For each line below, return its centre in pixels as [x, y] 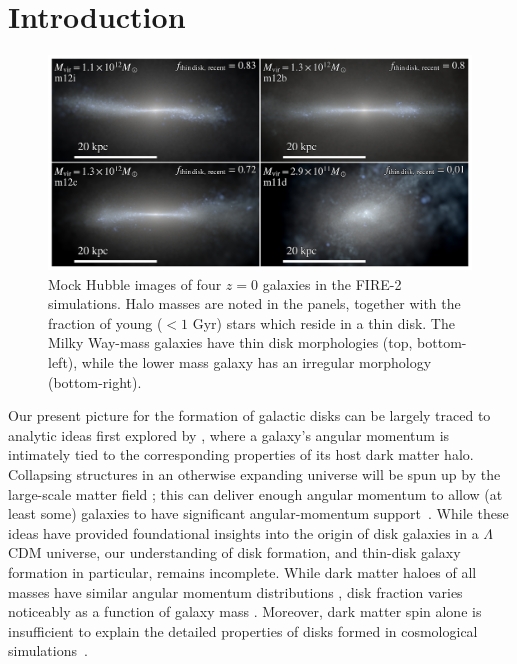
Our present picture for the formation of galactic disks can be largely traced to [249, 415]
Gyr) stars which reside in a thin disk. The [323, 322]
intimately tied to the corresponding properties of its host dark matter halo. [241, 454]
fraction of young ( [105, 322]
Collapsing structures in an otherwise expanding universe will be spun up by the [254, 473]
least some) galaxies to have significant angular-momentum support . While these [258, 513]
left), [63, 361]
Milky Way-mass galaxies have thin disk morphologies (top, [230, 342]
